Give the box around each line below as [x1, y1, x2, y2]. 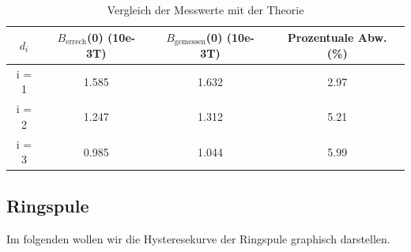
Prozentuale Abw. [287, 29, 387, 46]
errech [66, 38, 87, 47]
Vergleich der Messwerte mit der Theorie [107, 2, 304, 17]
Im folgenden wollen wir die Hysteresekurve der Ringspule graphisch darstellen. [6, 230, 390, 246]
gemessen [174, 38, 206, 47]
